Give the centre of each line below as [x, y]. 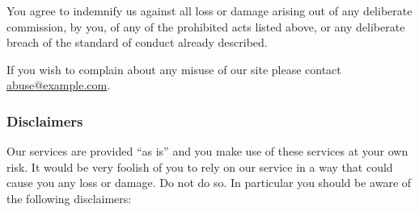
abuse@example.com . [59, 85]
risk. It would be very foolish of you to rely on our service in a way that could [200, 166]
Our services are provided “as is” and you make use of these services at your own [207, 151]
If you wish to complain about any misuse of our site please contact [174, 69]
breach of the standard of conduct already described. [137, 42]
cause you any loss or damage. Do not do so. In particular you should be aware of [209, 183]
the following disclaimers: [69, 198]
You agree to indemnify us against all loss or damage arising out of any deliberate [209, 10]
